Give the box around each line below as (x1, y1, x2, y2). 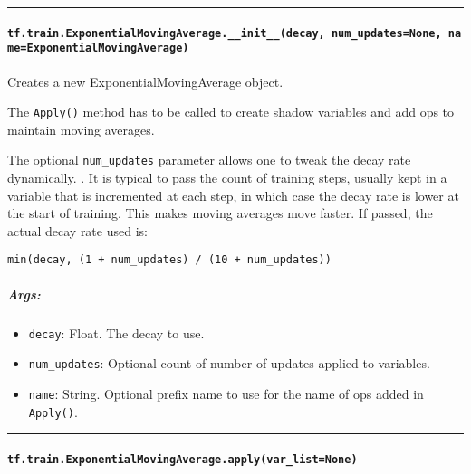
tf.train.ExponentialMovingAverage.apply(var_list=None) (7, 452, 358, 466)
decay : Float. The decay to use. (28, 323, 205, 342)
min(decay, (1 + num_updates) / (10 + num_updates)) (7, 253, 332, 267)
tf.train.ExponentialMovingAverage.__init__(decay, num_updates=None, (7, 26, 442, 40)
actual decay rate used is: (7, 221, 148, 240)
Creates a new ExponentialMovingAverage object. (7, 71, 284, 90)
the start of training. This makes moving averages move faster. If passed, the (7, 204, 433, 223)
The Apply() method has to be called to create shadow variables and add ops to (7, 102, 455, 121)
